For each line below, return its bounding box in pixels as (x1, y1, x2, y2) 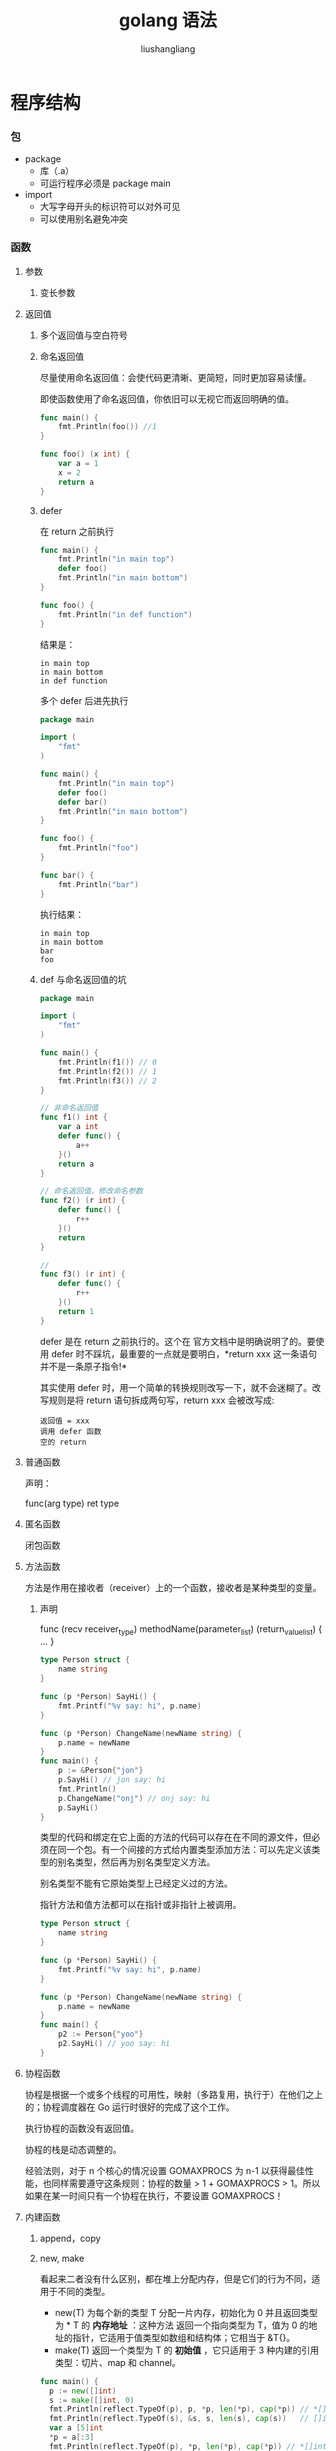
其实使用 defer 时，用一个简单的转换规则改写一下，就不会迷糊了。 (39, 1381, 313, 1393)
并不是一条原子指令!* (39, 1360, 128, 1372)
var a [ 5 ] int (48, 2423, 103, 2433)
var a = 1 (58, 459, 99, 469)
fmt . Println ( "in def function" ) (58, 609, 193, 620)
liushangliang (140, 42, 196, 55)
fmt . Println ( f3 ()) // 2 (58, 1076, 157, 1086)
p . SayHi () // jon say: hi (58, 1775, 167, 1785)
